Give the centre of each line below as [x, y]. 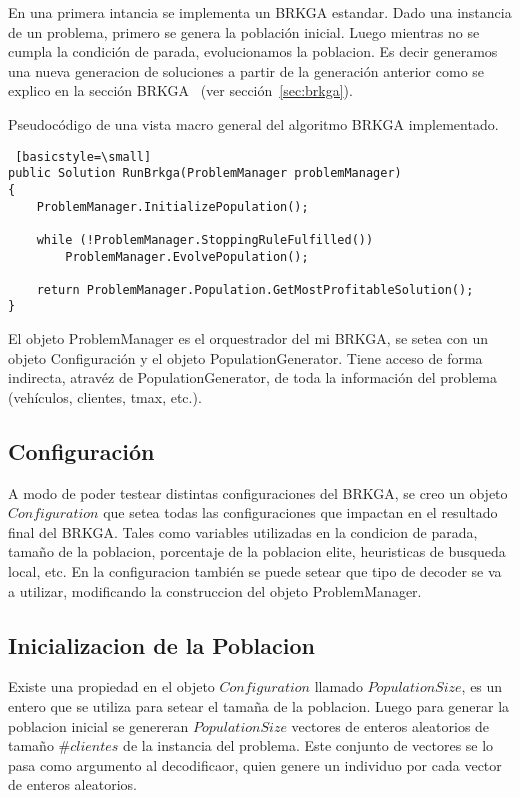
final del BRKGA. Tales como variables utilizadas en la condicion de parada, [243, 531]
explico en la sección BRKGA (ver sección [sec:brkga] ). [180, 90]
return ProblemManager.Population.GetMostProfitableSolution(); [255, 289]
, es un [482, 686]
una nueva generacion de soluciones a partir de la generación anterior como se [246, 70]
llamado [338, 686]
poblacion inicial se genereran [98, 725]
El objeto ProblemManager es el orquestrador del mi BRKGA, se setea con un [248, 338]
